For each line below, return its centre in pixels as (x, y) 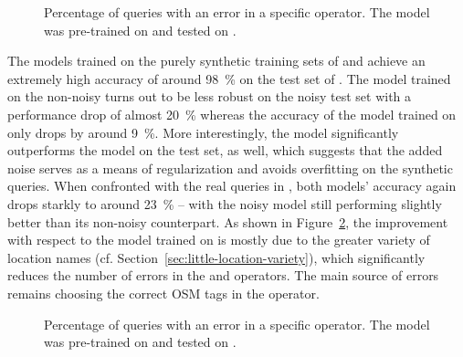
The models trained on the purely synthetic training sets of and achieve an (216, 61)
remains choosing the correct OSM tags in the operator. (163, 293)
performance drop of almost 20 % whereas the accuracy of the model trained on (232, 114)
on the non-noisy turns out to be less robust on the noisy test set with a (210, 96)
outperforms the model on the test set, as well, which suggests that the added (225, 150)
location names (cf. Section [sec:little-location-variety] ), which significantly (216, 257)
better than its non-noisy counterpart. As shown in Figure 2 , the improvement (228, 221)
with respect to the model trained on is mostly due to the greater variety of (219, 240)
